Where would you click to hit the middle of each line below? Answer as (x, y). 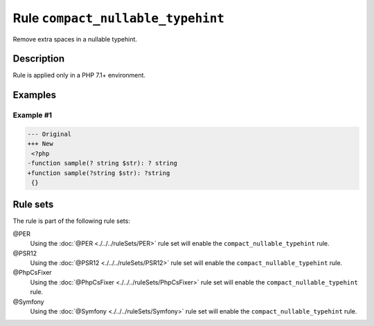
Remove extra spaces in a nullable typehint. (75, 39)
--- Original (50, 134)
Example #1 (32, 116)
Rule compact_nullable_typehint (119, 18)
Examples (35, 95)
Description (39, 59)
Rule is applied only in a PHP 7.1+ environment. (79, 75)
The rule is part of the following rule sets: (72, 221)
